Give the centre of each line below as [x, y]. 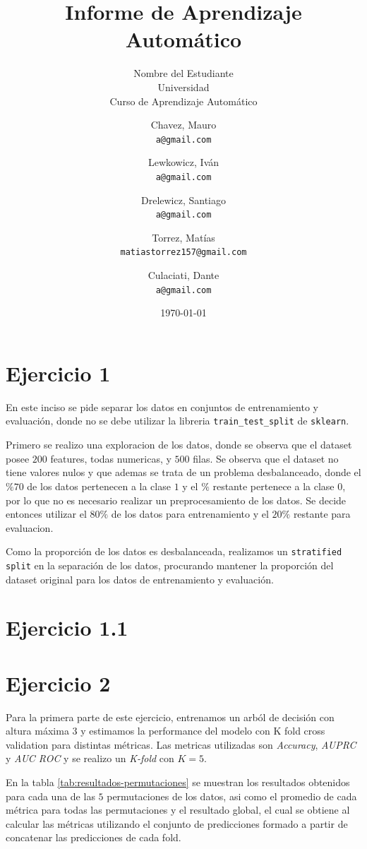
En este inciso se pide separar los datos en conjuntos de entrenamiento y [162, 406]
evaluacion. [30, 527]
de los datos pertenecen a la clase [99, 486]
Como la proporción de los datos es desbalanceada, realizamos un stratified [174, 551]
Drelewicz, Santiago [183, 200]
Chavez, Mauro [183, 125]
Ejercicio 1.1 [67, 628]
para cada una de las [50, 796]
